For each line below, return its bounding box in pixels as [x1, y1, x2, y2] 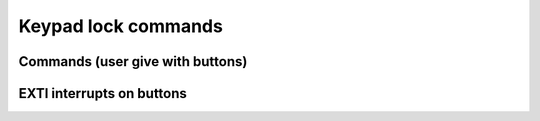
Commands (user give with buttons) [18, 53, 248, 70]
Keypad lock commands [18, 15, 224, 37]
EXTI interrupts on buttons [18, 85, 187, 102]
